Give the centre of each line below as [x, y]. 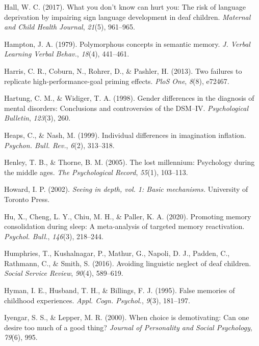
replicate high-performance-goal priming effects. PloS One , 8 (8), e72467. [117, 81]
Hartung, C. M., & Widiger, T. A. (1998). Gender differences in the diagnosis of [129, 98]
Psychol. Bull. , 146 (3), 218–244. [54, 236]
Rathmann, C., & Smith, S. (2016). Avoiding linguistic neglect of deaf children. [128, 263]
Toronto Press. [27, 199]
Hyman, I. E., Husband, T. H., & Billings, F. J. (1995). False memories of [120, 290]
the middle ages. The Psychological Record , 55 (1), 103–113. [96, 172]
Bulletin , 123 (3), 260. [37, 118]
